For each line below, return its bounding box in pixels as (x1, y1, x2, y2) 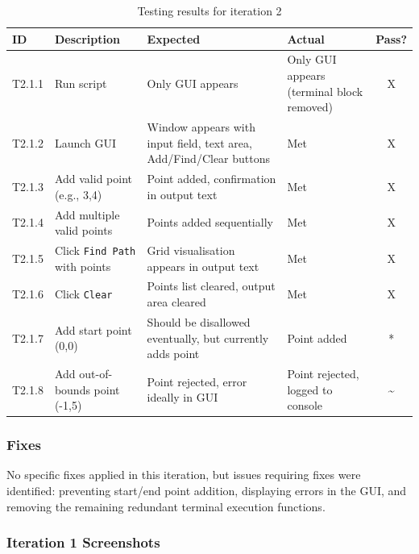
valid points (54, 222, 113, 239)
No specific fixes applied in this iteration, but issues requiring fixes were (6, 466, 361, 483)
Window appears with (147, 119, 255, 135)
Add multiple (54, 206, 120, 223)
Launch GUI (54, 134, 117, 151)
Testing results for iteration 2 (137, 2, 282, 19)
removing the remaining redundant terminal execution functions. (6, 498, 326, 514)
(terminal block (287, 82, 363, 99)
